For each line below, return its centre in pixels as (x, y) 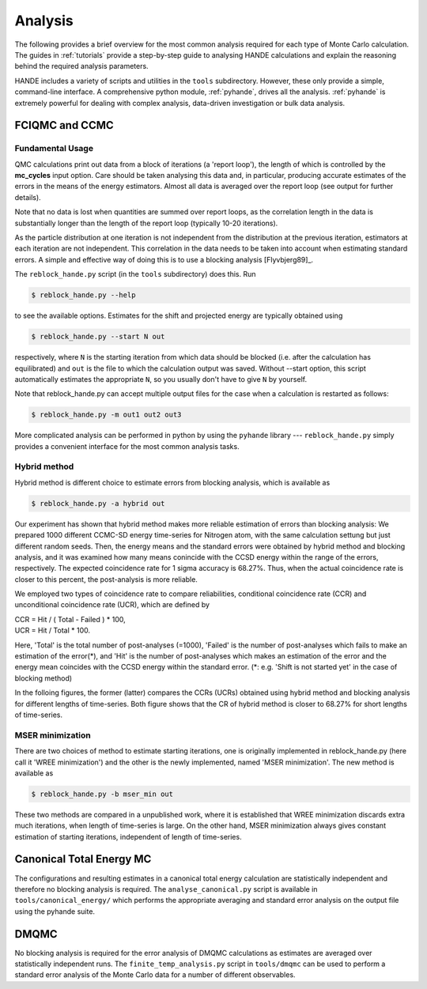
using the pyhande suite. (55, 911)
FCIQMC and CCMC (64, 125)
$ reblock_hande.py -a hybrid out (98, 503)
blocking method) (43, 678)
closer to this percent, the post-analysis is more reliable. (106, 579)
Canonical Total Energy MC (83, 859)
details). (28, 197)
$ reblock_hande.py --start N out (98, 337)
